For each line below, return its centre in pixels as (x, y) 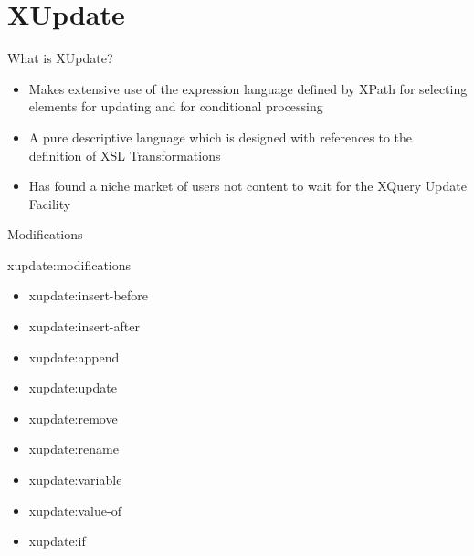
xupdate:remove (73, 418)
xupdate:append (74, 357)
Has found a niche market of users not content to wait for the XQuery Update (248, 186)
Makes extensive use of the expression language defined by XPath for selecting (248, 88)
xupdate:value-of (75, 510)
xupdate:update (73, 388)
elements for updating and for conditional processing (176, 106)
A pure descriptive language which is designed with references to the (221, 136)
